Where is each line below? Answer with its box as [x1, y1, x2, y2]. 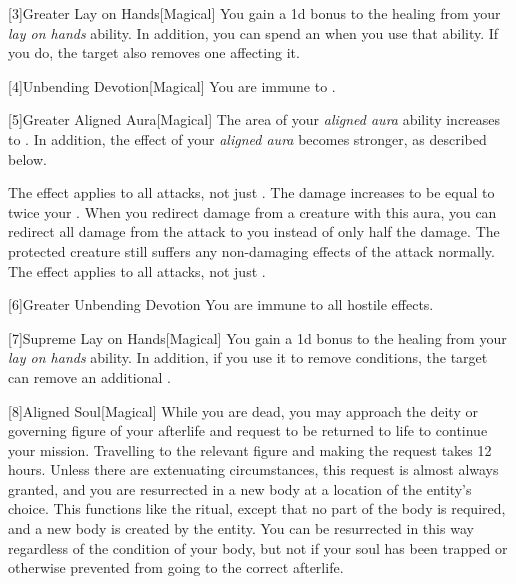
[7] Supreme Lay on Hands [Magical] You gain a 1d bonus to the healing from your [8, 327, 507, 348]
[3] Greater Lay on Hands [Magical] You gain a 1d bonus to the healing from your [8, 3, 501, 23]
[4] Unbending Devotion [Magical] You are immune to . [8, 75, 336, 96]
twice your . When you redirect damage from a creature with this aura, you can [8, 201, 497, 222]
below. [8, 148, 47, 169]
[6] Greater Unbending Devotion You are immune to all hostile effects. [8, 294, 434, 315]
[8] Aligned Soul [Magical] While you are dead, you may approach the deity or [8, 400, 478, 421]
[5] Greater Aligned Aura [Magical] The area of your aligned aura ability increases [8, 109, 501, 130]
